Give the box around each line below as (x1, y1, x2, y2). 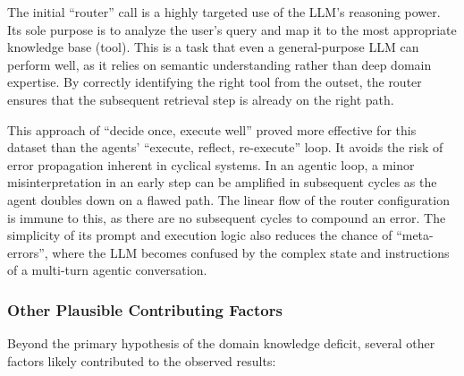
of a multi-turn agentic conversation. (7, 261, 207, 279)
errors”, (7, 243, 48, 261)
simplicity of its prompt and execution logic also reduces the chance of (7, 226, 392, 244)
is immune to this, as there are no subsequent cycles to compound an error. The (7, 208, 446, 226)
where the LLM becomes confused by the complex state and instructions (52, 243, 450, 261)
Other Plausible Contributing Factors (7, 298, 283, 320)
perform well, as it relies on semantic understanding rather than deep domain (7, 55, 432, 73)
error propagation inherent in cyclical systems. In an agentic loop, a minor (7, 155, 415, 174)
